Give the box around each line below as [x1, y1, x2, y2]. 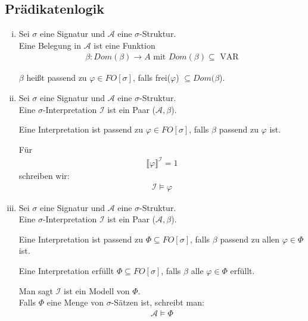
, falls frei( [132, 71, 171, 84]
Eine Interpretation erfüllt [18, 264, 114, 276]
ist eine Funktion [94, 39, 155, 51]
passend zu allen [220, 232, 280, 245]
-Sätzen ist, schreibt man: [111, 296, 204, 309]
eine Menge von [46, 296, 104, 309]
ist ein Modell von [64, 284, 130, 297]
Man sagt [18, 284, 54, 297]
